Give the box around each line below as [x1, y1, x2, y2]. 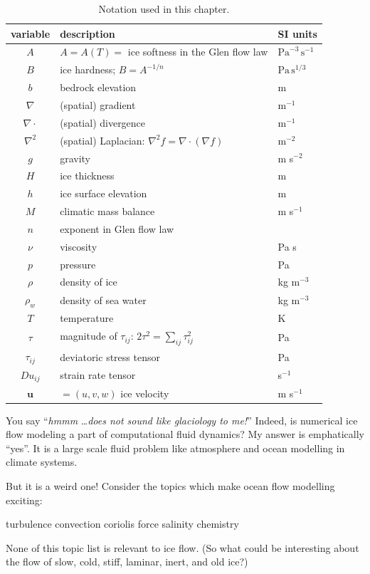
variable [11, 26, 51, 41]
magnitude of [60, 328, 117, 343]
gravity [60, 150, 90, 165]
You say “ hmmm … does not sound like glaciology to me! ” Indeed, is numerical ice [6, 412, 358, 427]
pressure [60, 256, 96, 271]
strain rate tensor [60, 367, 136, 382]
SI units [277, 26, 317, 41]
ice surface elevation [60, 186, 147, 201]
